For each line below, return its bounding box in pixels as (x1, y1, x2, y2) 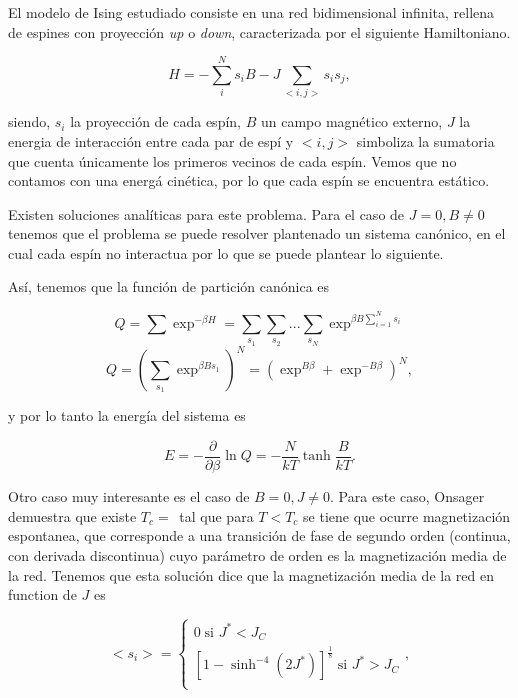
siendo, (8, 111, 51, 132)
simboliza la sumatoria (356, 130, 495, 151)
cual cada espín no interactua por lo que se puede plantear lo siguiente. (8, 242, 444, 263)
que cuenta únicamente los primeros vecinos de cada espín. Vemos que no (8, 150, 457, 171)
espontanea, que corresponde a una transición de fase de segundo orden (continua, (8, 525, 511, 546)
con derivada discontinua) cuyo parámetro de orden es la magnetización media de (8, 545, 507, 566)
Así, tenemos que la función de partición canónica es (8, 276, 330, 297)
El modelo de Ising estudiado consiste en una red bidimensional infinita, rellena (8, 2, 495, 22)
